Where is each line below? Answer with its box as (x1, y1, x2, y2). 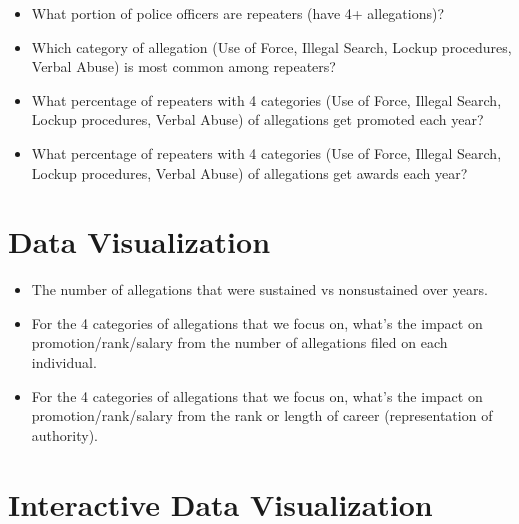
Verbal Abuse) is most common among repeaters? (31, 56, 336, 77)
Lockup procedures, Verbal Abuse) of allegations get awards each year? (31, 162, 468, 183)
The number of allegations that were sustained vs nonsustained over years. (31, 279, 488, 300)
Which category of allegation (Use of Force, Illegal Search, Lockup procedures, (31, 36, 512, 57)
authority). (31, 424, 98, 445)
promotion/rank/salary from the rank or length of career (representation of (31, 405, 493, 426)
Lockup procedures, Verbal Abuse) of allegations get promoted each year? (31, 109, 484, 130)
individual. (31, 352, 97, 373)
